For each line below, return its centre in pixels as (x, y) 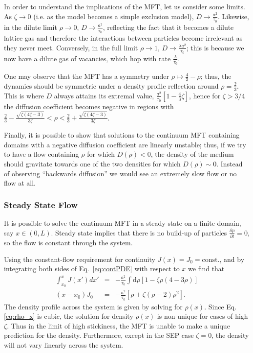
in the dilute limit (31, 27)
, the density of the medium (192, 154)
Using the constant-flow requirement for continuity (80, 259)
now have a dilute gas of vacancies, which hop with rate (87, 58)
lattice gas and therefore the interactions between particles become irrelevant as (123, 38)
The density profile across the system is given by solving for (93, 306)
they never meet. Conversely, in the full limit (71, 47)
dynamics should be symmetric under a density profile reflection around (111, 85)
